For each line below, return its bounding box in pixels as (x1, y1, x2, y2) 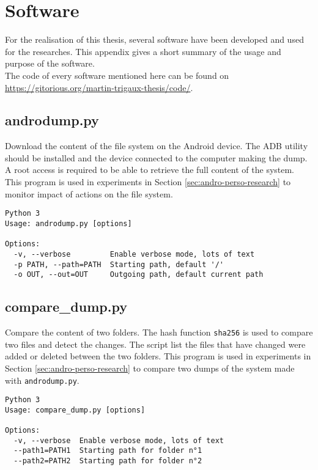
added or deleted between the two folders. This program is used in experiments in (5, 350, 311, 362)
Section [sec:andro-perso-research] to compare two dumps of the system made (5, 361, 295, 374)
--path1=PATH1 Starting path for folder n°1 (13, 446, 202, 455)
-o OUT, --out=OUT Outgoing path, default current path (13, 270, 264, 279)
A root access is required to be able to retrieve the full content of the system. (5, 163, 295, 176)
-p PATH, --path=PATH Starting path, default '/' (13, 260, 224, 269)
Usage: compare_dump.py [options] (5, 405, 146, 414)
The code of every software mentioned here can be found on (5, 68, 229, 81)
